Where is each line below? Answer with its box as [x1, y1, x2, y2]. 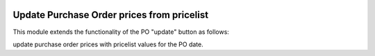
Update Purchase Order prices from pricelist [12, 9, 208, 21]
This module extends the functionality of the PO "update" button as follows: [12, 28, 229, 36]
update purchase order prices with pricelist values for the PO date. [12, 40, 204, 48]
